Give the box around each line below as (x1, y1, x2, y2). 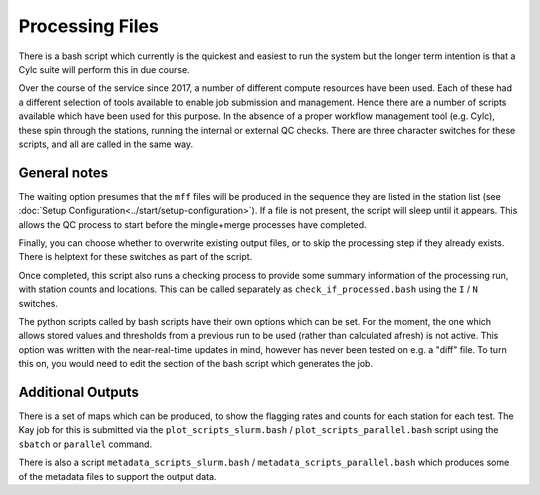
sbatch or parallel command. (18, 438, 153, 450)
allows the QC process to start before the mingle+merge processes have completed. (18, 218, 367, 230)
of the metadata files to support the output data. (18, 470, 217, 482)
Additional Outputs (18, 383, 140, 400)
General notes (18, 164, 109, 181)
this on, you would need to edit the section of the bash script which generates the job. (18, 358, 374, 370)
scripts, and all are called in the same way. (18, 138, 194, 150)
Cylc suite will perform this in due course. (18, 63, 190, 75)
